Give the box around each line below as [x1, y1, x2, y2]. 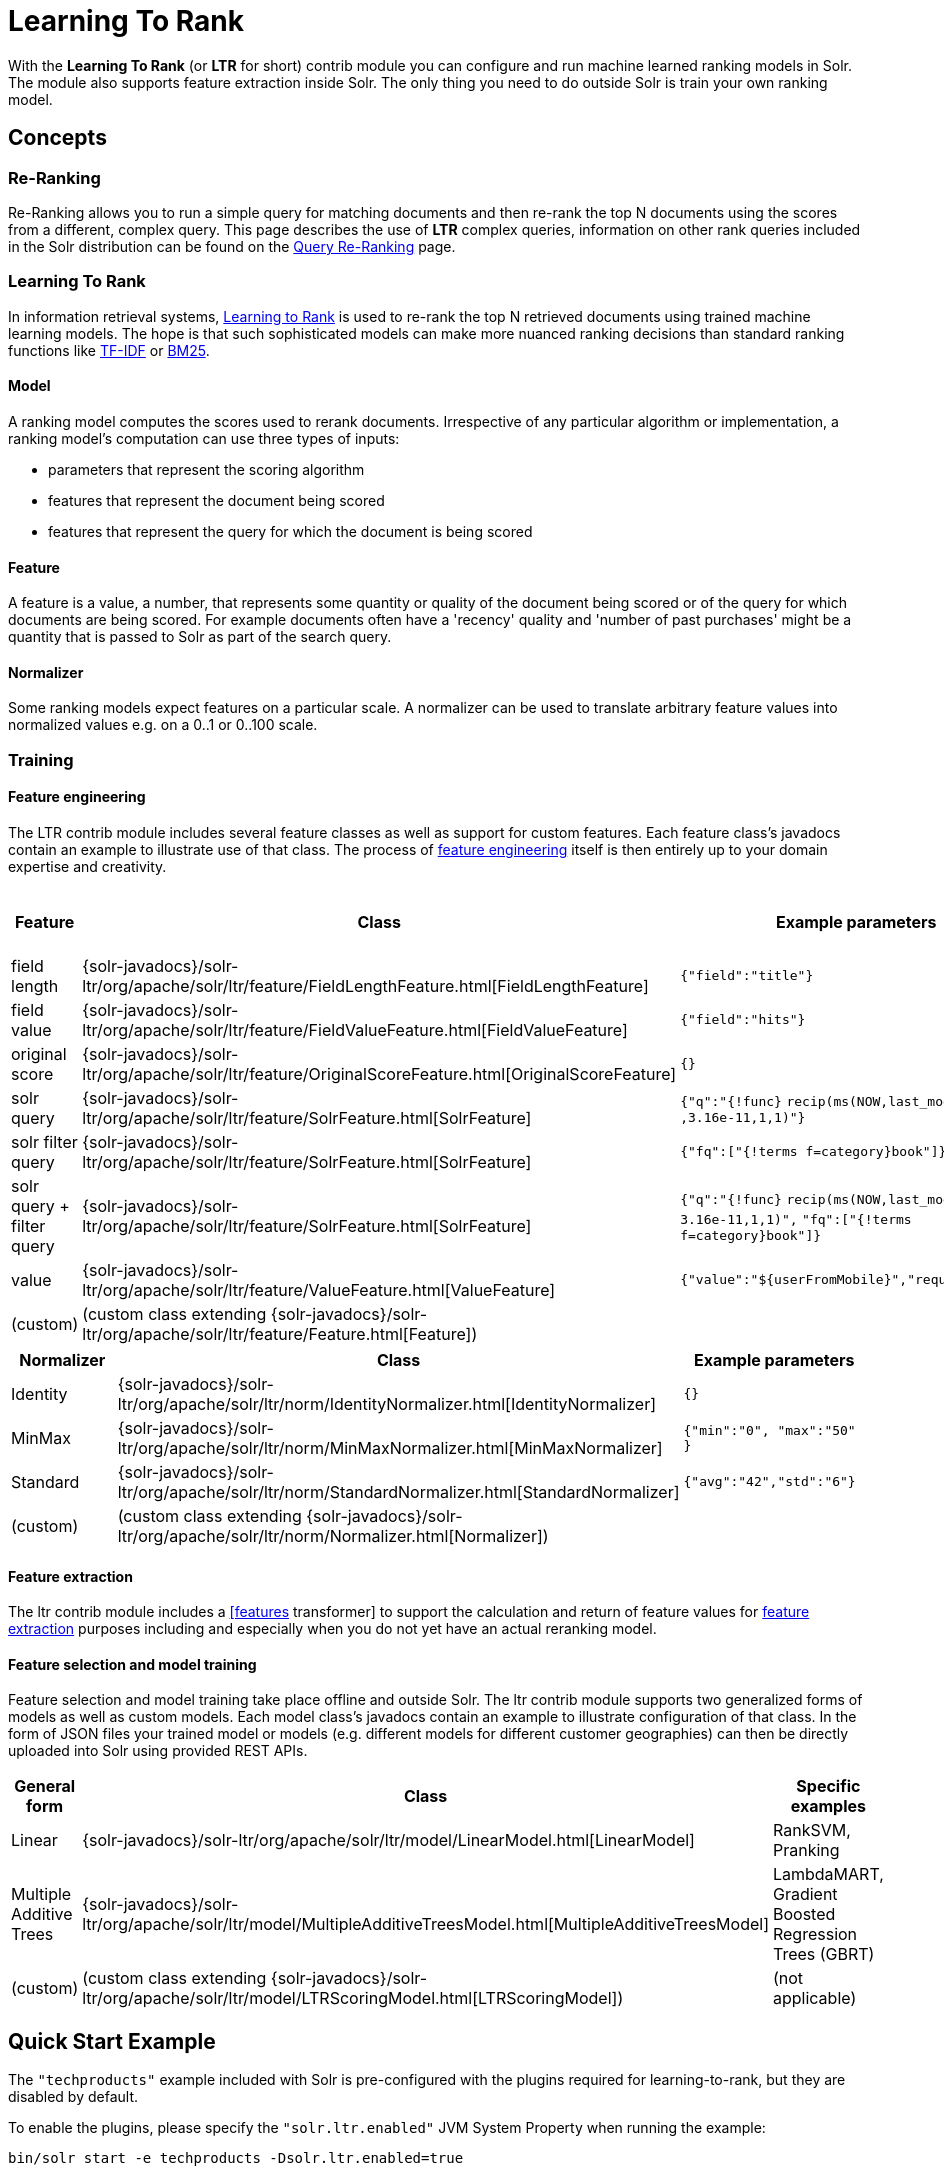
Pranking [772, 1840, 840, 1861]
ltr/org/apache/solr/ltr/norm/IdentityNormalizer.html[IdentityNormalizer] [117, 1393, 656, 1414]
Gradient [772, 1884, 838, 1905]
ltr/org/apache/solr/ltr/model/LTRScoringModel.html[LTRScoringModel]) [82, 1988, 624, 2009]
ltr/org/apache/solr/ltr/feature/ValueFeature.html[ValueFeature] [82, 1279, 556, 1300]
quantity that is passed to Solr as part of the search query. [8, 628, 392, 646]
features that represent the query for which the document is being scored [48, 522, 533, 540]
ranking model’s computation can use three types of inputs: [8, 429, 400, 447]
